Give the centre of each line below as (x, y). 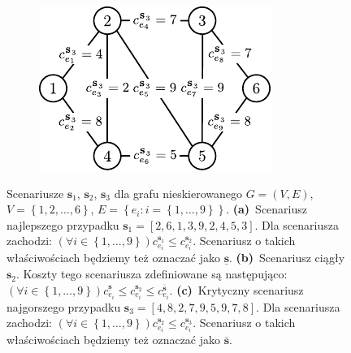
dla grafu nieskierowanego (178, 193)
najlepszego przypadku (63, 224)
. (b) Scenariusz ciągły (287, 258)
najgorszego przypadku (64, 306)
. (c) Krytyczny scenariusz (236, 289)
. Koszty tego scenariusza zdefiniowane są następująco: (152, 274)
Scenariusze (35, 193)
